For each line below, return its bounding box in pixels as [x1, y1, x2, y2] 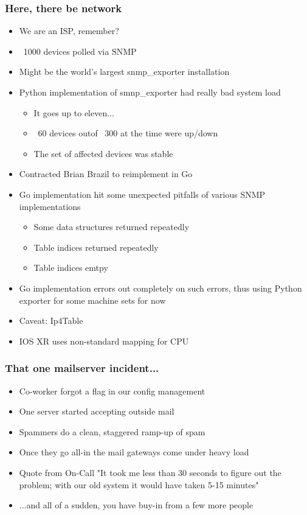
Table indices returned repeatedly [33, 240, 159, 253]
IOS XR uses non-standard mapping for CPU [19, 334, 189, 347]
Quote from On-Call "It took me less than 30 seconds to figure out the [19, 466, 281, 478]
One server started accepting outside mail [19, 405, 174, 418]
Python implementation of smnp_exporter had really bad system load [19, 86, 281, 98]
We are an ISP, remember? [19, 24, 119, 37]
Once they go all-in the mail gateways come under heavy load [19, 446, 249, 458]
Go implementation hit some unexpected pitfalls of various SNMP [19, 187, 266, 200]
